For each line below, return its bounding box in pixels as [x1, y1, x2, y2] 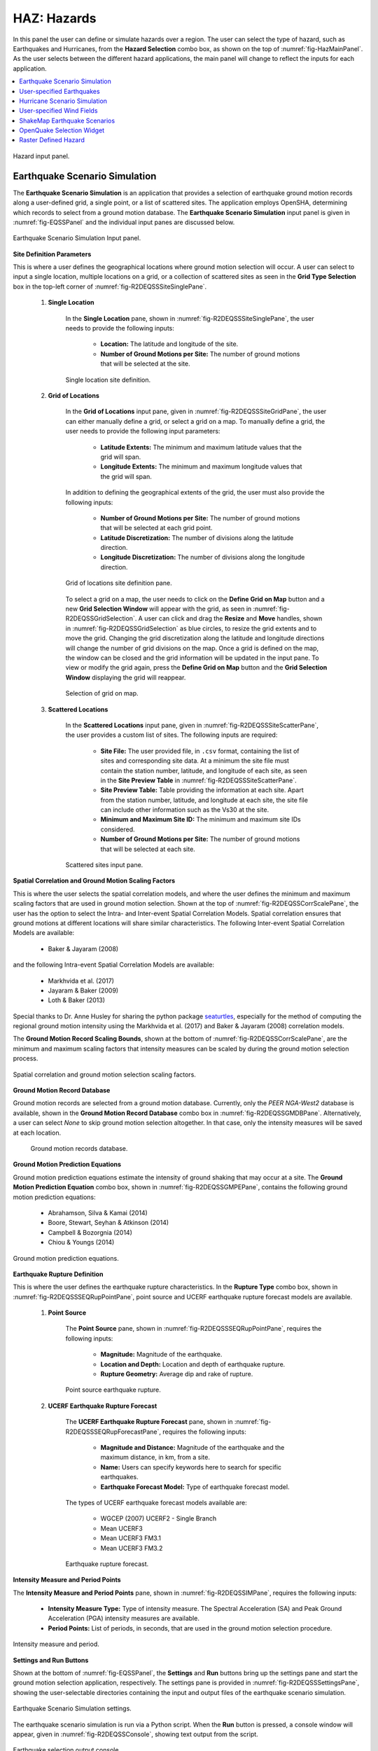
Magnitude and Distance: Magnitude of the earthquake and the [100, 1443, 285, 1451]
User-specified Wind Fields [19, 106, 98, 115]
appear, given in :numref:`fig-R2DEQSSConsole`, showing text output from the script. [13, 1730, 258, 1738]
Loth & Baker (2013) [48, 996, 105, 1004]
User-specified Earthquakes [19, 87, 101, 95]
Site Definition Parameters [13, 249, 92, 258]
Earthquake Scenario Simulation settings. [13, 1704, 132, 1712]
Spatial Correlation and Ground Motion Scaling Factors [13, 876, 176, 885]
